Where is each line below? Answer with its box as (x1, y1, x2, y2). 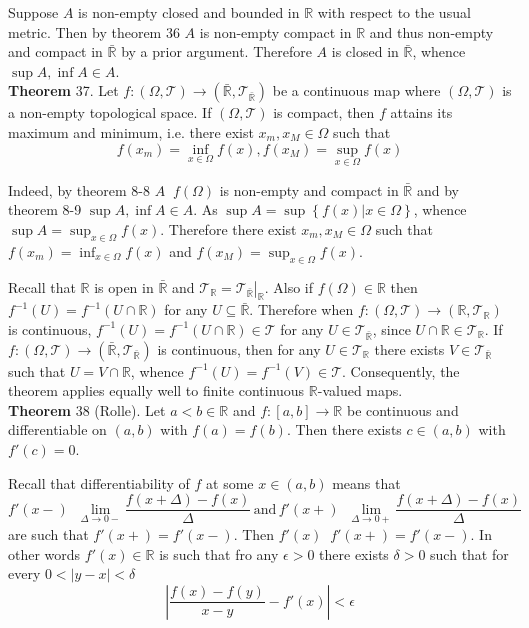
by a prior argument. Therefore (121, 41, 312, 62)
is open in (94, 276, 154, 297)
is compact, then (273, 102, 375, 123)
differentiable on (8, 419, 107, 440)
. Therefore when (249, 299, 354, 320)
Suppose (8, 2, 59, 22)
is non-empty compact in (199, 21, 352, 42)
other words (8, 543, 81, 564)
